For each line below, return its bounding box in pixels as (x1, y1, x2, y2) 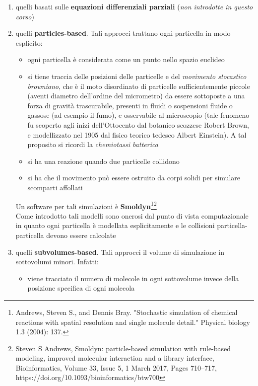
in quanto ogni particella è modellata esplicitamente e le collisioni (15, 220, 215, 231)
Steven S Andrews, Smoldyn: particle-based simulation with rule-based (15, 343, 231, 353)
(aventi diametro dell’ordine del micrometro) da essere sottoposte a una (27, 90, 245, 101)
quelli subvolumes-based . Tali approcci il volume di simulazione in (15, 246, 224, 257)
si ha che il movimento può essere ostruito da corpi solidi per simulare (27, 172, 240, 183)
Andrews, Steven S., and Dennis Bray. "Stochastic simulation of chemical (15, 307, 238, 317)
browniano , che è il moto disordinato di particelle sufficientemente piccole (27, 80, 250, 91)
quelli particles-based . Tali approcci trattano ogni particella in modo (15, 28, 231, 38)
